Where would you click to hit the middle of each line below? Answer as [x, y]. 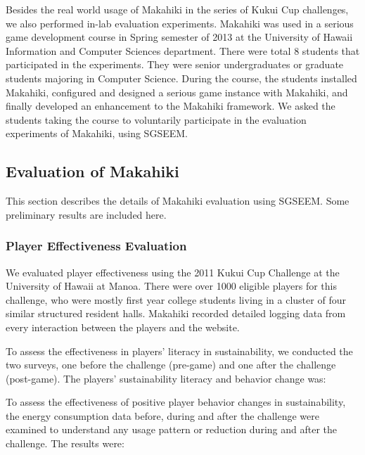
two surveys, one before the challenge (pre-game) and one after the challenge [171, 365]
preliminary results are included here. [86, 214]
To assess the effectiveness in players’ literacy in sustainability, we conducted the [179, 351]
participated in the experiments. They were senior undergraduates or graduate [175, 64]
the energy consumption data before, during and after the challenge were [162, 415]
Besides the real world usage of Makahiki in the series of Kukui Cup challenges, [177, 9]
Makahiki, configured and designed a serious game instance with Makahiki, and [177, 92]
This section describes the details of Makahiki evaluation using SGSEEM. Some [178, 201]
